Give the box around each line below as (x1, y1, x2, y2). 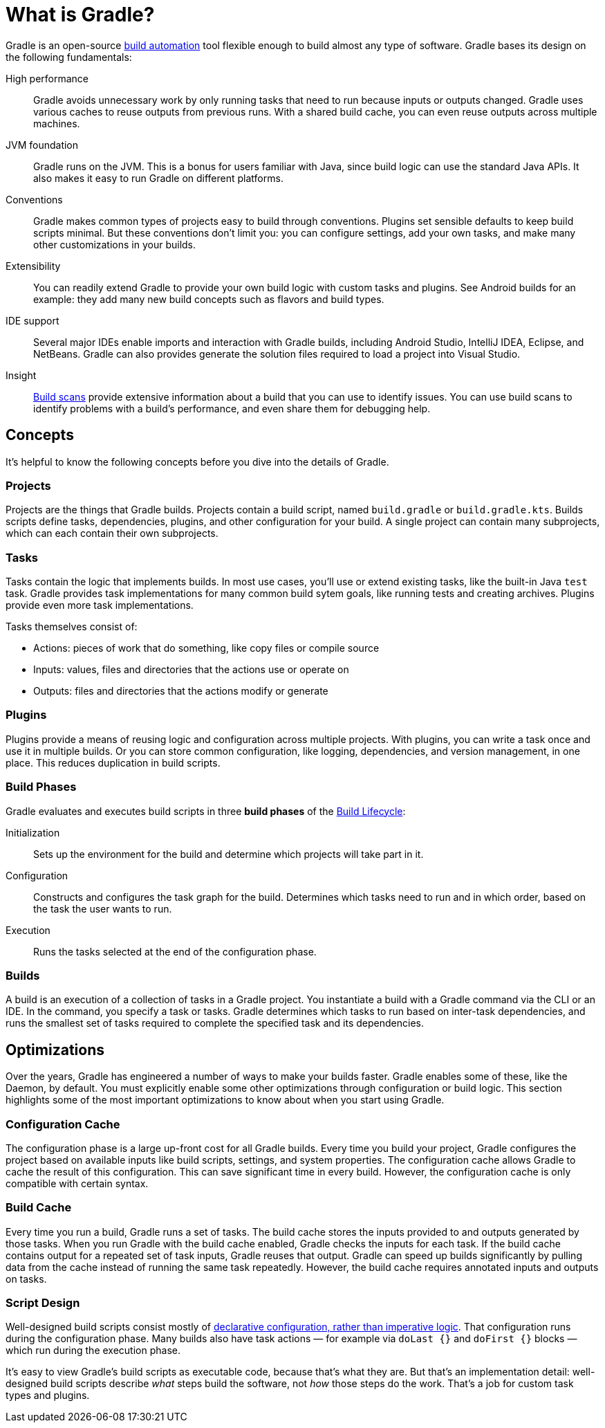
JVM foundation (6, 138, 79, 151)
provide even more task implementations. (6, 599, 194, 612)
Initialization (6, 826, 60, 839)
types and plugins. (6, 1389, 90, 1402)
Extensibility (6, 259, 61, 272)
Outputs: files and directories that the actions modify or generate (33, 685, 328, 697)
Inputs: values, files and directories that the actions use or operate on (33, 663, 349, 676)
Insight (6, 369, 37, 381)
